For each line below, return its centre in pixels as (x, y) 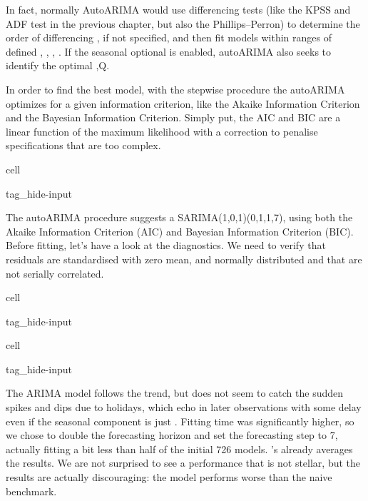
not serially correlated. (55, 273)
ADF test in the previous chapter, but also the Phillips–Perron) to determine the (183, 23)
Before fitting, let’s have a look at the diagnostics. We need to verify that (166, 245)
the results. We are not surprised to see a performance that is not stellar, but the (183, 463)
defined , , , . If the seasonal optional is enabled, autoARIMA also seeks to (169, 51)
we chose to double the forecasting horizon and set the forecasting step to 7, (172, 435)
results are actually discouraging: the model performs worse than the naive (169, 477)
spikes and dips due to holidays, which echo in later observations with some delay (184, 407)
